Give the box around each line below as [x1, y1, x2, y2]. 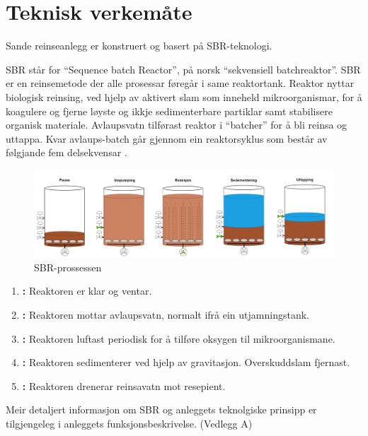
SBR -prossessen [34, 259, 102, 274]
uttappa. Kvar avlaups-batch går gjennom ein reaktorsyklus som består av [6, 131, 328, 146]
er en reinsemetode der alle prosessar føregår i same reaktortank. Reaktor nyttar [6, 76, 355, 90]
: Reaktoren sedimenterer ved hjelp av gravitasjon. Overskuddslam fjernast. [22, 355, 350, 370]
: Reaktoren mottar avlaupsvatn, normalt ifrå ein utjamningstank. [22, 307, 309, 322]
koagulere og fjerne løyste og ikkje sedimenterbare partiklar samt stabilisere [6, 103, 333, 118]
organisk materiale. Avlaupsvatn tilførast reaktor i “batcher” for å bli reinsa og [6, 117, 347, 132]
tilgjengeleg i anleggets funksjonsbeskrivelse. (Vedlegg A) [6, 416, 253, 430]
